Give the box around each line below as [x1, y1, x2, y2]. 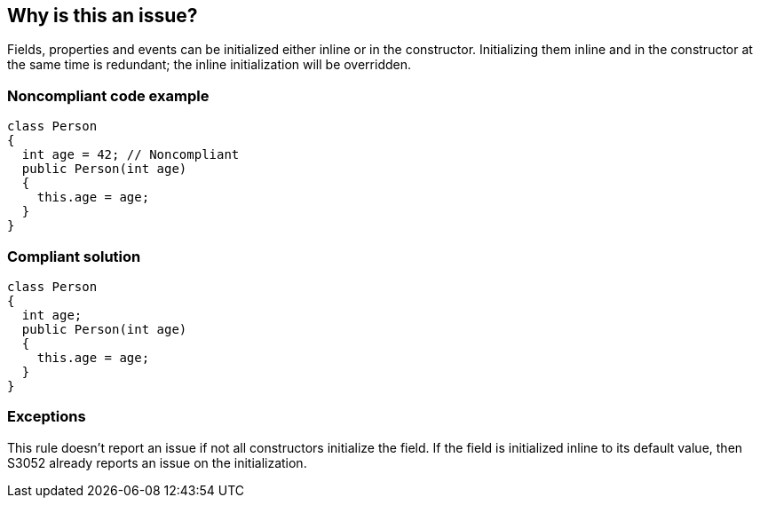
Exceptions [7, 407, 86, 426]
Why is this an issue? [7, 4, 198, 27]
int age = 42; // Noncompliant [21, 147, 240, 162]
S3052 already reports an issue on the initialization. [7, 454, 307, 470]
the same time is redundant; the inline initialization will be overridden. [7, 57, 412, 73]
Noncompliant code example [7, 86, 210, 105]
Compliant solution [7, 247, 141, 265]
